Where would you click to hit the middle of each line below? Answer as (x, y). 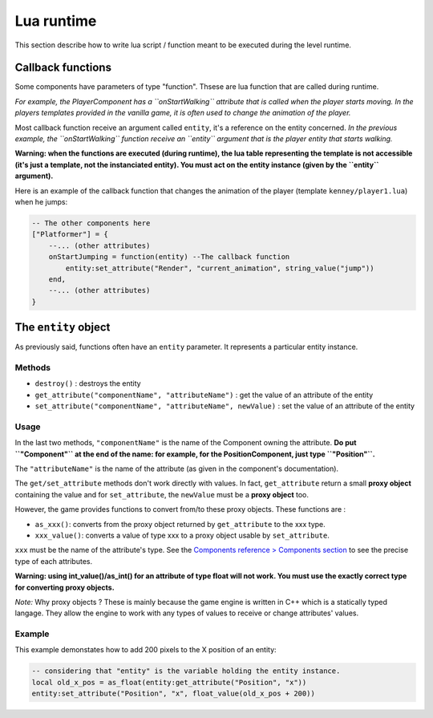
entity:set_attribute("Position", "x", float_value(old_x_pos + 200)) (174, 694)
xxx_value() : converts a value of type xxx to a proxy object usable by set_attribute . (182, 535)
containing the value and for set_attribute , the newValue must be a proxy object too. (162, 494)
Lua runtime (56, 21)
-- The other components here (91, 223)
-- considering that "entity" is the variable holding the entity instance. (186, 671)
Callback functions (63, 68)
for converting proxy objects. (65, 587)
